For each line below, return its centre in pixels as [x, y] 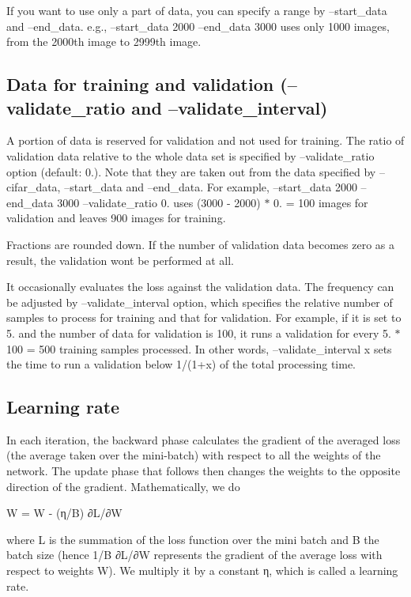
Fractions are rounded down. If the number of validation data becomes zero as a [201, 244]
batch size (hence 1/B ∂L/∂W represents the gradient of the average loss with [194, 555]
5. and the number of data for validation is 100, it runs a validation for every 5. [199, 333]
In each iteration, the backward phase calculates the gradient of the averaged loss [204, 439]
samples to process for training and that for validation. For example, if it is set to [204, 317]
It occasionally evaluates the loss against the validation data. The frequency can [200, 287]
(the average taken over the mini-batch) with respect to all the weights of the [194, 455]
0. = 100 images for [321, 202]
